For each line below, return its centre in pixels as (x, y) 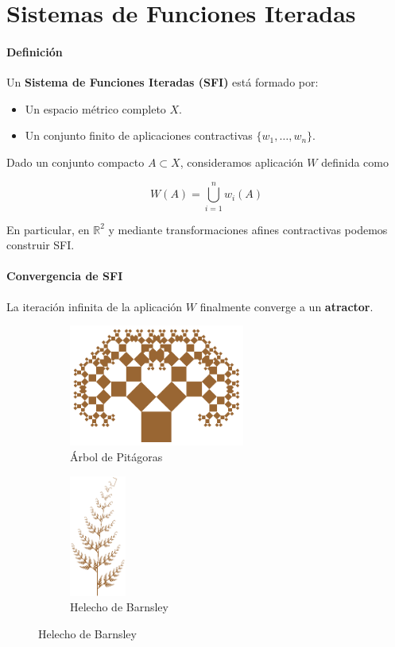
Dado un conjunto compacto (76, 162)
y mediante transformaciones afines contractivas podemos (248, 229)
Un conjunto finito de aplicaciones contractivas (139, 135)
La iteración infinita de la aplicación (95, 306)
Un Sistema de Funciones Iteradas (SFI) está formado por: (163, 82)
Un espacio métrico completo (95, 108)
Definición (35, 51)
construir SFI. (41, 245)
